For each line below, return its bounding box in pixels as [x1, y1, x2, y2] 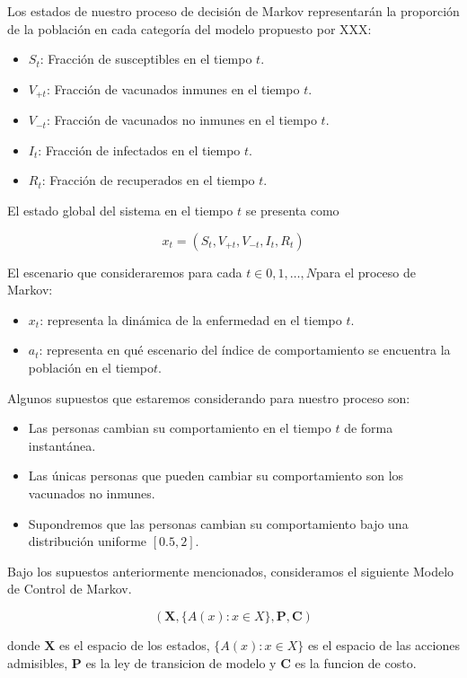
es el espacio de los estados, [59, 635, 210, 654]
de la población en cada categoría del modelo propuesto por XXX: [7, 19, 372, 38]
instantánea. [28, 436, 96, 454]
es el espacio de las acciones [307, 635, 460, 654]
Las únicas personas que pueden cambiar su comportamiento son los [28, 466, 404, 485]
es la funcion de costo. [295, 653, 417, 672]
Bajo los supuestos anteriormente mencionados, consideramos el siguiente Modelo [7, 561, 454, 580]
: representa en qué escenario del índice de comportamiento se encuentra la [39, 340, 451, 359]
